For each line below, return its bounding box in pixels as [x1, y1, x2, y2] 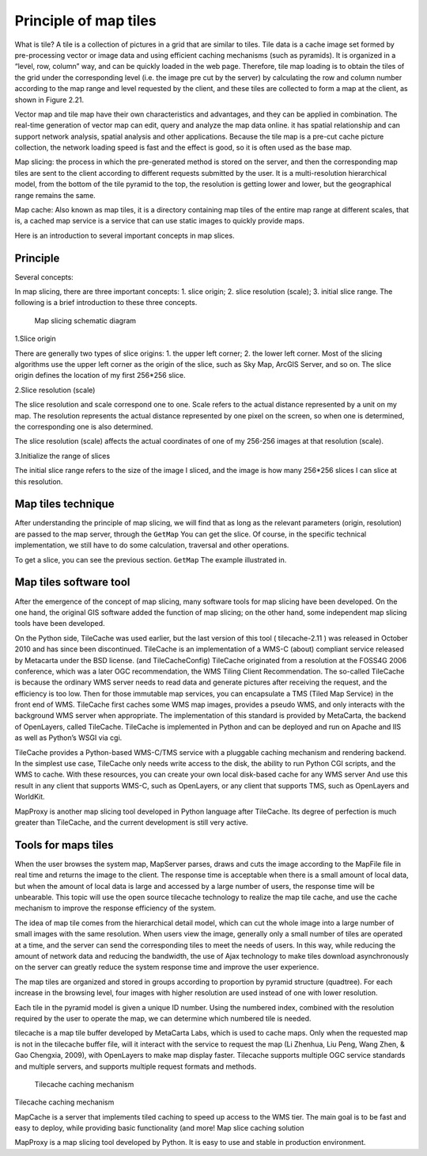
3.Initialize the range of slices [14, 451, 111, 460]
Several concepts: [14, 272, 74, 281]
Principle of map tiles [14, 12, 157, 29]
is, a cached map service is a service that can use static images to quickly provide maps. [14, 216, 304, 226]
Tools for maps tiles [14, 838, 114, 852]
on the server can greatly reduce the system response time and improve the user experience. [14, 963, 319, 972]
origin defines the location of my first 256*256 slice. [14, 371, 186, 380]
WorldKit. [14, 792, 45, 802]
